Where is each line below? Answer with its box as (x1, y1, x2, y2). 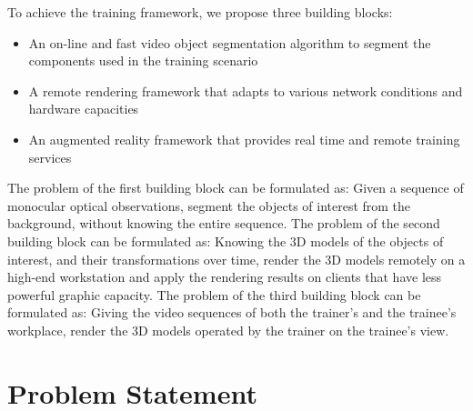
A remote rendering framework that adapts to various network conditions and (28, 81, 463, 100)
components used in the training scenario (28, 51, 258, 70)
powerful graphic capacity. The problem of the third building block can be (7, 285, 421, 304)
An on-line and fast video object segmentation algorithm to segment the (28, 33, 431, 52)
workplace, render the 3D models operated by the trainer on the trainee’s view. (7, 320, 449, 339)
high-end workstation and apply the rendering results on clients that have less (7, 267, 442, 286)
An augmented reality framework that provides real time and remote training (28, 129, 460, 148)
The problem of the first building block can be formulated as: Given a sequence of (7, 178, 464, 197)
